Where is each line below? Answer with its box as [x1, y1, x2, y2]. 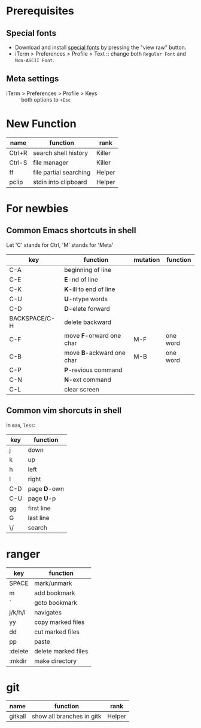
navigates [34, 608, 62, 616]
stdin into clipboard [32, 178, 87, 186]
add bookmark [34, 589, 75, 597]
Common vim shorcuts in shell [6, 405, 122, 416]
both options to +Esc [21, 96, 71, 103]
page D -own [28, 484, 65, 493]
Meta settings [6, 74, 59, 84]
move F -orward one [64, 331, 121, 339]
